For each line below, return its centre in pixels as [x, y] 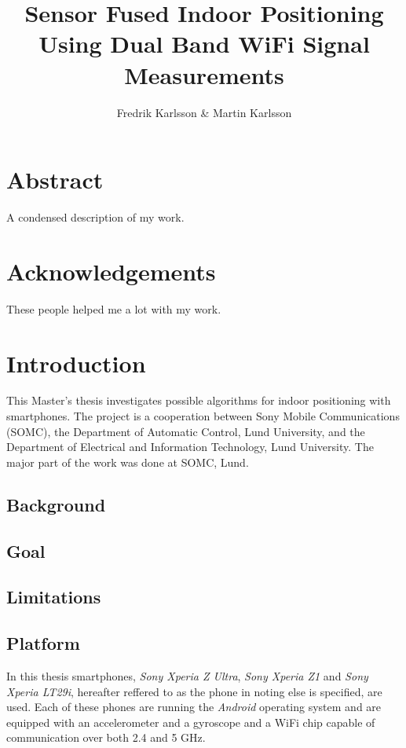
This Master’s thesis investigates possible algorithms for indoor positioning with [199, 400]
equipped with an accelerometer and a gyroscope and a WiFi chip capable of [191, 722]
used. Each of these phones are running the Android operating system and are [194, 707]
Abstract [55, 180]
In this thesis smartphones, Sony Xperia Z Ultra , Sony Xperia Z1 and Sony [187, 675]
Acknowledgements [111, 271]
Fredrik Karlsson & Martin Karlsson [204, 112]
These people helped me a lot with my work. [114, 308]
